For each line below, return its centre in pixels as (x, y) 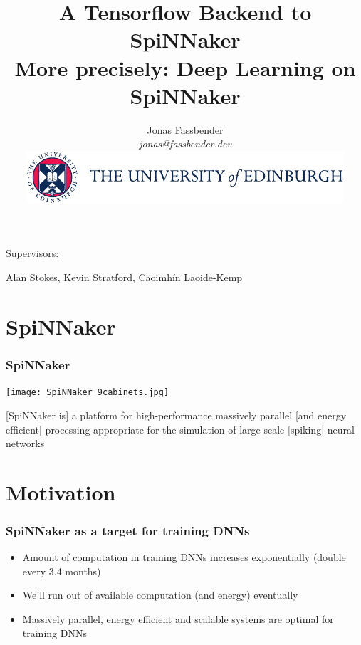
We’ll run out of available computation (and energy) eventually (160, 595)
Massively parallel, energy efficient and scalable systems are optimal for (178, 619)
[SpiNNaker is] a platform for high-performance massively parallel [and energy (176, 415)
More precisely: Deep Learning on (185, 67)
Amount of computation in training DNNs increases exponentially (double (184, 557)
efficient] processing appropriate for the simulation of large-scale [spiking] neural (180, 429)
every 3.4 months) (62, 571)
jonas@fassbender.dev (185, 143)
